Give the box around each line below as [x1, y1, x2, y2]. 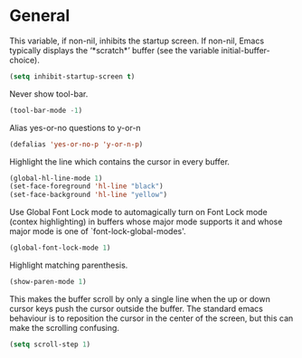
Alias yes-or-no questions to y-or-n [9, 122, 142, 133]
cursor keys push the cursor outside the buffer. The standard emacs [9, 303, 264, 314]
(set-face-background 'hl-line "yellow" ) [9, 191, 168, 200]
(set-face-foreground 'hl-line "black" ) [9, 182, 165, 191]
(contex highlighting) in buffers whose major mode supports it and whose [9, 216, 283, 227]
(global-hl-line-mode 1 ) [9, 174, 103, 183]
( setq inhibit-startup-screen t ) [9, 71, 136, 81]
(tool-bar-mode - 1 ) [9, 106, 83, 115]
